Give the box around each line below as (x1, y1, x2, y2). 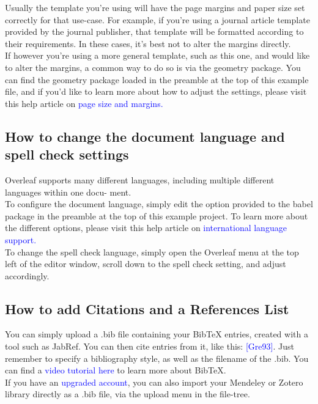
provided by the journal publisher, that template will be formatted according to (5, 25, 304, 38)
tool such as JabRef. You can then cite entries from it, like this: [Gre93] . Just (5, 340, 294, 353)
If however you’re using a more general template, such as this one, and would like (5, 49, 310, 62)
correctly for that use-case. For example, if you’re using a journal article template (5, 13, 310, 26)
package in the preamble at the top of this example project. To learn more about (5, 209, 308, 222)
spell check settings (5, 145, 129, 164)
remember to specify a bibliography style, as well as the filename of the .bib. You (5, 351, 309, 364)
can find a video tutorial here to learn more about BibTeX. (5, 364, 226, 376)
